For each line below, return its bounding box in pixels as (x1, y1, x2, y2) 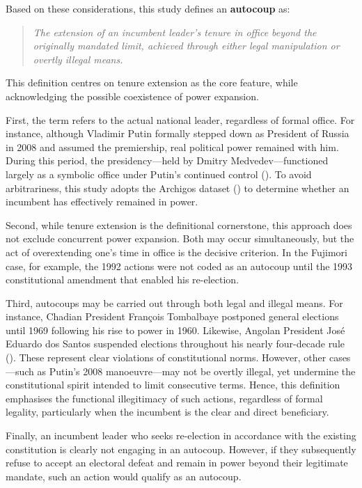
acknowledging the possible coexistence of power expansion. (6, 88, 259, 103)
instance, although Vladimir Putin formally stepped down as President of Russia (6, 126, 349, 141)
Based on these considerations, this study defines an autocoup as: (6, 1, 290, 15)
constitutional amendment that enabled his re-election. (6, 272, 239, 287)
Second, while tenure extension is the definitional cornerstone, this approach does (6, 217, 352, 232)
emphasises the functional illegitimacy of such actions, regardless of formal (6, 391, 323, 405)
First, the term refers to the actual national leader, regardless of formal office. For (6, 112, 355, 127)
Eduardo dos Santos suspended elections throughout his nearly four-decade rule (6, 336, 345, 351)
